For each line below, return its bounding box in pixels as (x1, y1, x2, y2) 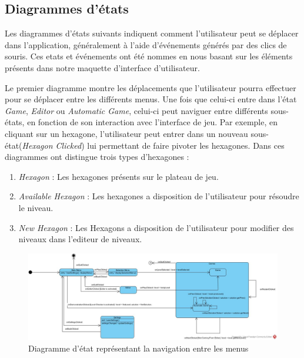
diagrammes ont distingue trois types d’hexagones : (5, 150, 189, 163)
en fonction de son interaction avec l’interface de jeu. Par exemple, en (27, 116, 278, 128)
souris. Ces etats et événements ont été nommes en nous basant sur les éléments (5, 50, 293, 62)
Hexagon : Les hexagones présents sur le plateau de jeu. (18, 170, 219, 182)
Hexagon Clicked (22, 139, 82, 151)
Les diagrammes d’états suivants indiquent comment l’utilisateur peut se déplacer (5, 27, 299, 39)
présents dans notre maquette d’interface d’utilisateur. (5, 61, 200, 73)
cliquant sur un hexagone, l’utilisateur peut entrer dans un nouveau (5, 127, 248, 139)
